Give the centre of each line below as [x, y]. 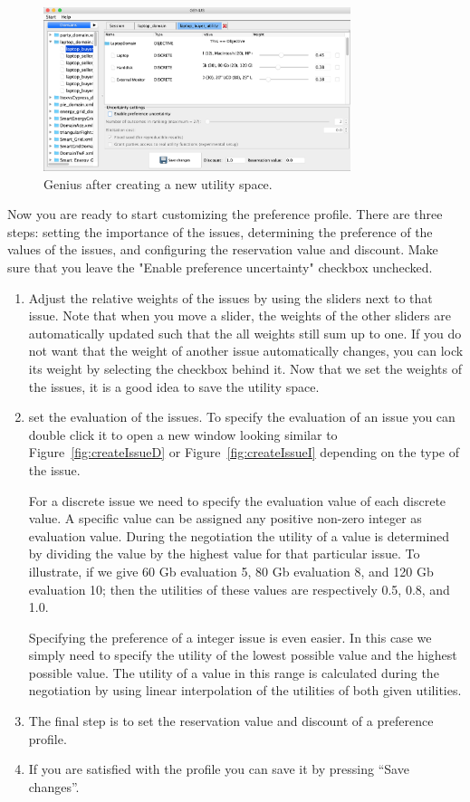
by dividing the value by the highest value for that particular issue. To [224, 554]
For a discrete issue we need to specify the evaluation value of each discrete [237, 500]
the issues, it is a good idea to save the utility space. [174, 386]
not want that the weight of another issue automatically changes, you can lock [246, 351]
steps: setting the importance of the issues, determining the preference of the [220, 231]
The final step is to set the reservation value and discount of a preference [231, 721]
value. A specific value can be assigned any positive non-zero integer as [225, 518]
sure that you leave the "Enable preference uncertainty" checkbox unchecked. [220, 267]
